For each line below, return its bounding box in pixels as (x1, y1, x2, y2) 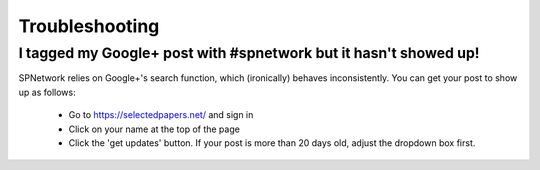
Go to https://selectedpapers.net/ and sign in (68, 109, 254, 121)
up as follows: (18, 86, 76, 98)
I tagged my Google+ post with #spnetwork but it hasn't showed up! (18, 44, 480, 62)
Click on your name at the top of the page (68, 123, 240, 135)
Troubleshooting (18, 15, 160, 37)
